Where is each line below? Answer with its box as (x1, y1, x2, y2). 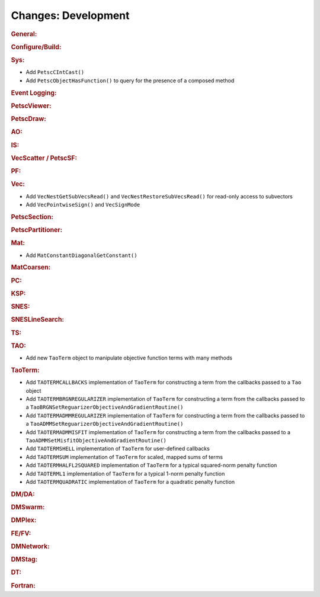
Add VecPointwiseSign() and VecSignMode (25, 201, 140, 208)
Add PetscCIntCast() (25, 69, 85, 76)
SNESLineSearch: (11, 316, 65, 324)
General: (11, 30, 37, 38)
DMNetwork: (11, 542, 50, 550)
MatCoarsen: (11, 264, 51, 272)
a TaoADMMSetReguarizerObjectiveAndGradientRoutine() (25, 421, 184, 428)
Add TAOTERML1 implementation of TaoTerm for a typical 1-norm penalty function (25, 470, 225, 477)
